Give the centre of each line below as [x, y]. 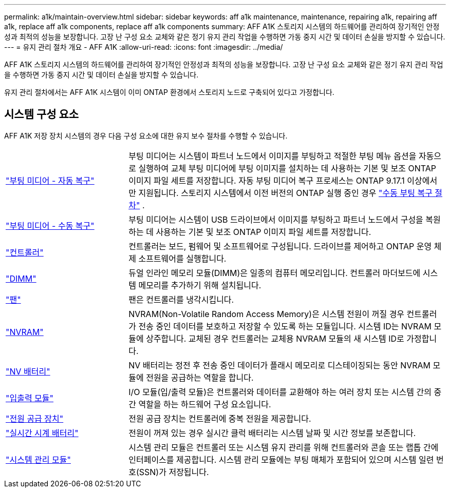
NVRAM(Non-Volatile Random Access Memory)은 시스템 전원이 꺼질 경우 [267, 314]
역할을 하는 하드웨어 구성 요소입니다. [205, 404]
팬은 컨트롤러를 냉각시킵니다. [181, 299]
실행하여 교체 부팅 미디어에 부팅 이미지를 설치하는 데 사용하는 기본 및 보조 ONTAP [287, 168]
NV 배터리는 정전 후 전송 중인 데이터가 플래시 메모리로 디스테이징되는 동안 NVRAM [280, 365]
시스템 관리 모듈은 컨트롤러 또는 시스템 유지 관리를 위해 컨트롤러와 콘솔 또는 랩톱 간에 [284, 447]
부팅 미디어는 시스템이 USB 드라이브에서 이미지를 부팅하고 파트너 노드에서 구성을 [276, 219]
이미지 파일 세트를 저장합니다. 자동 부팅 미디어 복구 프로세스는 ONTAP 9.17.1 [267, 180]
